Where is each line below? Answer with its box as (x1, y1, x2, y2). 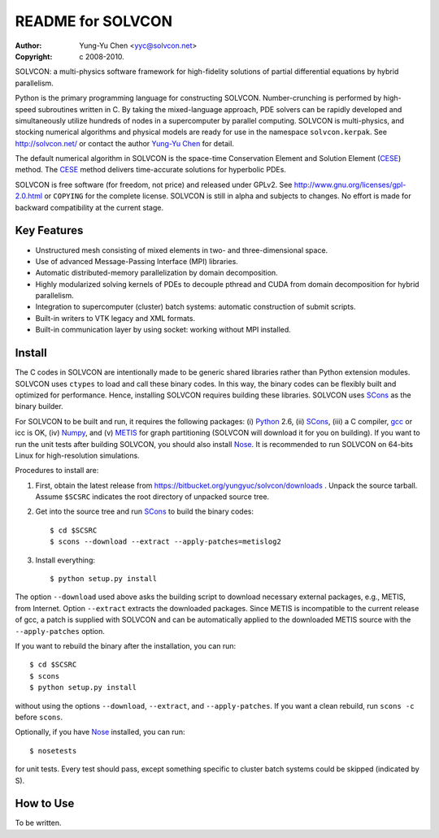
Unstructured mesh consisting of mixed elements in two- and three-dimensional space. (35, 245, 328, 255)
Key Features (15, 224, 84, 237)
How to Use (15, 797, 75, 810)
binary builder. (15, 402, 64, 411)
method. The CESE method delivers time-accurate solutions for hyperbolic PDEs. (15, 165, 286, 175)
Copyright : (15, 51, 53, 61)
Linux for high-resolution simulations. (15, 450, 140, 460)
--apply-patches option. (15, 626, 106, 636)
